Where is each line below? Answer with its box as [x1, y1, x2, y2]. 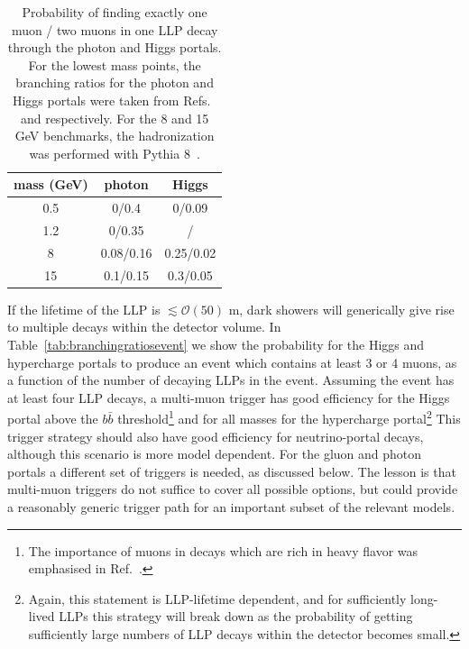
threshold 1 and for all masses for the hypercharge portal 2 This [117, 407, 461, 428]
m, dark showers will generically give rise [228, 299, 455, 318]
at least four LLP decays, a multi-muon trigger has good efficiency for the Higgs [7, 388, 450, 407]
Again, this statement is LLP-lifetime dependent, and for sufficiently [28, 589, 407, 608]
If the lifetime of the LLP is [7, 299, 161, 318]
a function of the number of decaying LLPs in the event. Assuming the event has [7, 370, 455, 389]
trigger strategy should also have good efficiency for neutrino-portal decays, [7, 426, 424, 445]
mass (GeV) [14, 175, 88, 194]
